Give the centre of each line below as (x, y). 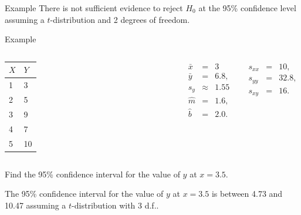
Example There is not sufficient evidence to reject (94, 8)
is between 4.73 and (247, 194)
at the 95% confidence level (247, 8)
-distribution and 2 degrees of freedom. (120, 19)
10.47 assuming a (35, 205)
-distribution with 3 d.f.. (115, 205)
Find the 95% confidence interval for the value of (92, 174)
